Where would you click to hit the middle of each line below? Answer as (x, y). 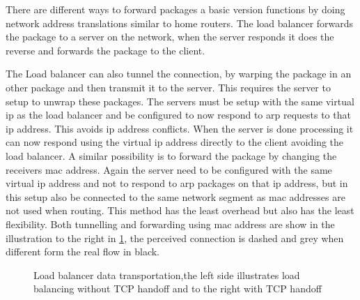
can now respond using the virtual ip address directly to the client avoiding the (175, 142)
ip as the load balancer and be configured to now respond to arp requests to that (178, 115)
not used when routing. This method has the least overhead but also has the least (180, 210)
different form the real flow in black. (83, 252)
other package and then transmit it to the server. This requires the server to (168, 87)
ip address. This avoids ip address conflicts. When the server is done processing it (180, 128)
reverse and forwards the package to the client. (105, 50)
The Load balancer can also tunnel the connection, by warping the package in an (179, 74)
